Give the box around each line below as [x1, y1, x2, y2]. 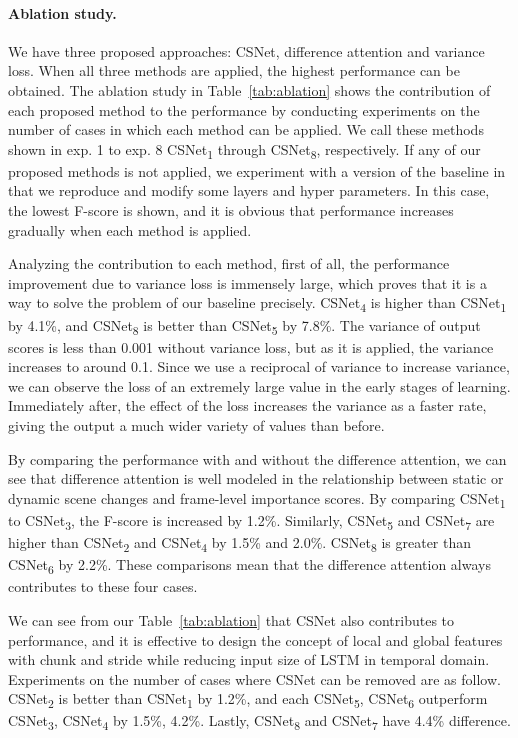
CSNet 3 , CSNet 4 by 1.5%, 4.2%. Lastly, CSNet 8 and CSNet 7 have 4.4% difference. [8, 710, 511, 734]
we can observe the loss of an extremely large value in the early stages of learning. [8, 375, 511, 396]
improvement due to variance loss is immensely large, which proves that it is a [8, 272, 487, 293]
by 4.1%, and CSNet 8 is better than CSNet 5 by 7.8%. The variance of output [8, 314, 481, 338]
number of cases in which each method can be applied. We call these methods [8, 119, 484, 140]
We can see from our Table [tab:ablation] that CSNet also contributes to [8, 609, 455, 630]
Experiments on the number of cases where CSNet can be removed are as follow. [8, 668, 501, 689]
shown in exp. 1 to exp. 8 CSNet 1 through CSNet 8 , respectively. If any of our [8, 138, 481, 162]
